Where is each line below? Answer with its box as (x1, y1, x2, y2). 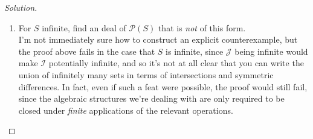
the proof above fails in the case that (18, 45, 155, 57)
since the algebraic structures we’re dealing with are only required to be (18, 92, 285, 105)
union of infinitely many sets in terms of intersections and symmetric (18, 68, 274, 81)
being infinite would (234, 45, 308, 57)
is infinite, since (166, 45, 224, 57)
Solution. (4, 1, 37, 13)
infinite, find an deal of (42, 21, 126, 34)
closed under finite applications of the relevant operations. (18, 103, 233, 116)
